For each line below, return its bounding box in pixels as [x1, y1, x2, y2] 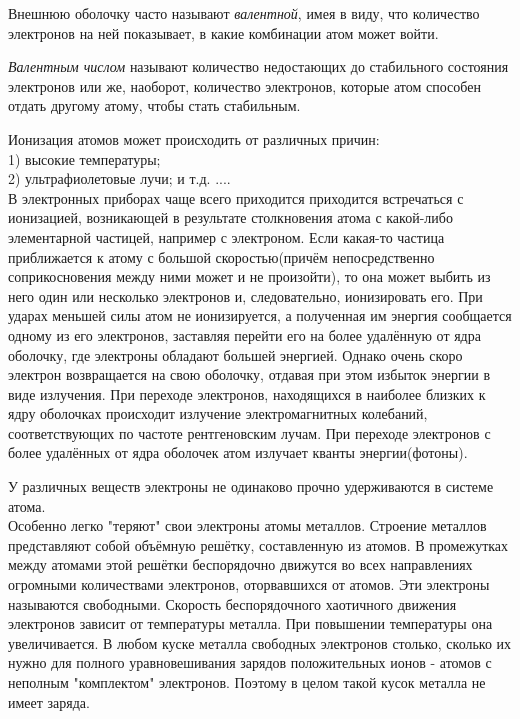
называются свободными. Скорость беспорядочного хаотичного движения [8, 593, 457, 614]
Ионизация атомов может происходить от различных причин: [8, 128, 380, 149]
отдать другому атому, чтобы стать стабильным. [8, 95, 301, 116]
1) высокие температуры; [8, 148, 161, 169]
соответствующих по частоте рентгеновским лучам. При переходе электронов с [8, 422, 491, 443]
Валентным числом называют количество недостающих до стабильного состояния [8, 56, 509, 77]
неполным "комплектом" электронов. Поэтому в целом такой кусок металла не [8, 672, 486, 692]
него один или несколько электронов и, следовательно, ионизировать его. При [8, 285, 483, 306]
